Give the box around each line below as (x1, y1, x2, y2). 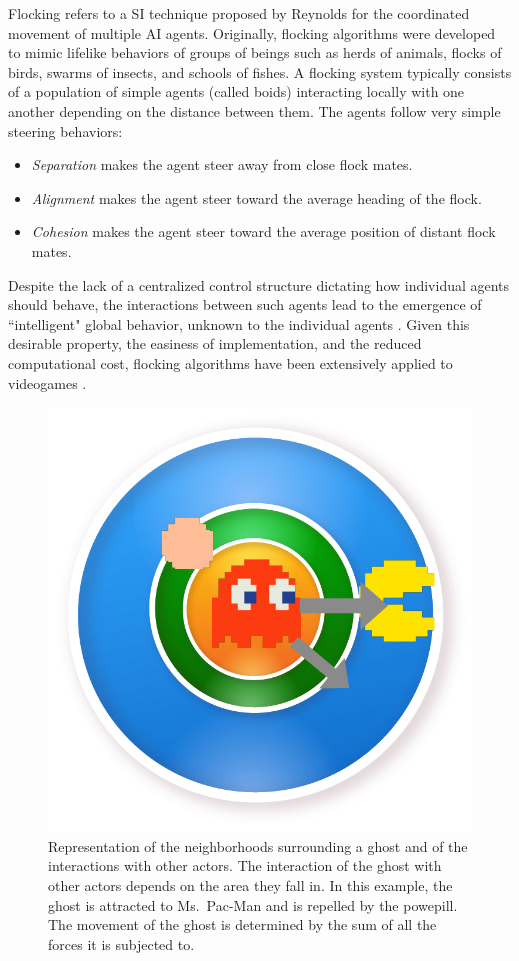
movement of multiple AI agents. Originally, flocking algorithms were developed (8, 22, 496, 43)
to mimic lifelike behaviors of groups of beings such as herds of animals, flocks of (8, 42, 502, 63)
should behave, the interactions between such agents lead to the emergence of (8, 294, 482, 315)
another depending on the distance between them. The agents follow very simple (8, 100, 501, 121)
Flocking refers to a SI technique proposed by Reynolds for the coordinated (8, 3, 470, 23)
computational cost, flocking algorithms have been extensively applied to (8, 352, 453, 373)
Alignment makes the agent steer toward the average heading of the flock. (31, 187, 482, 208)
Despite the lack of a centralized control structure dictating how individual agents (8, 274, 510, 295)
